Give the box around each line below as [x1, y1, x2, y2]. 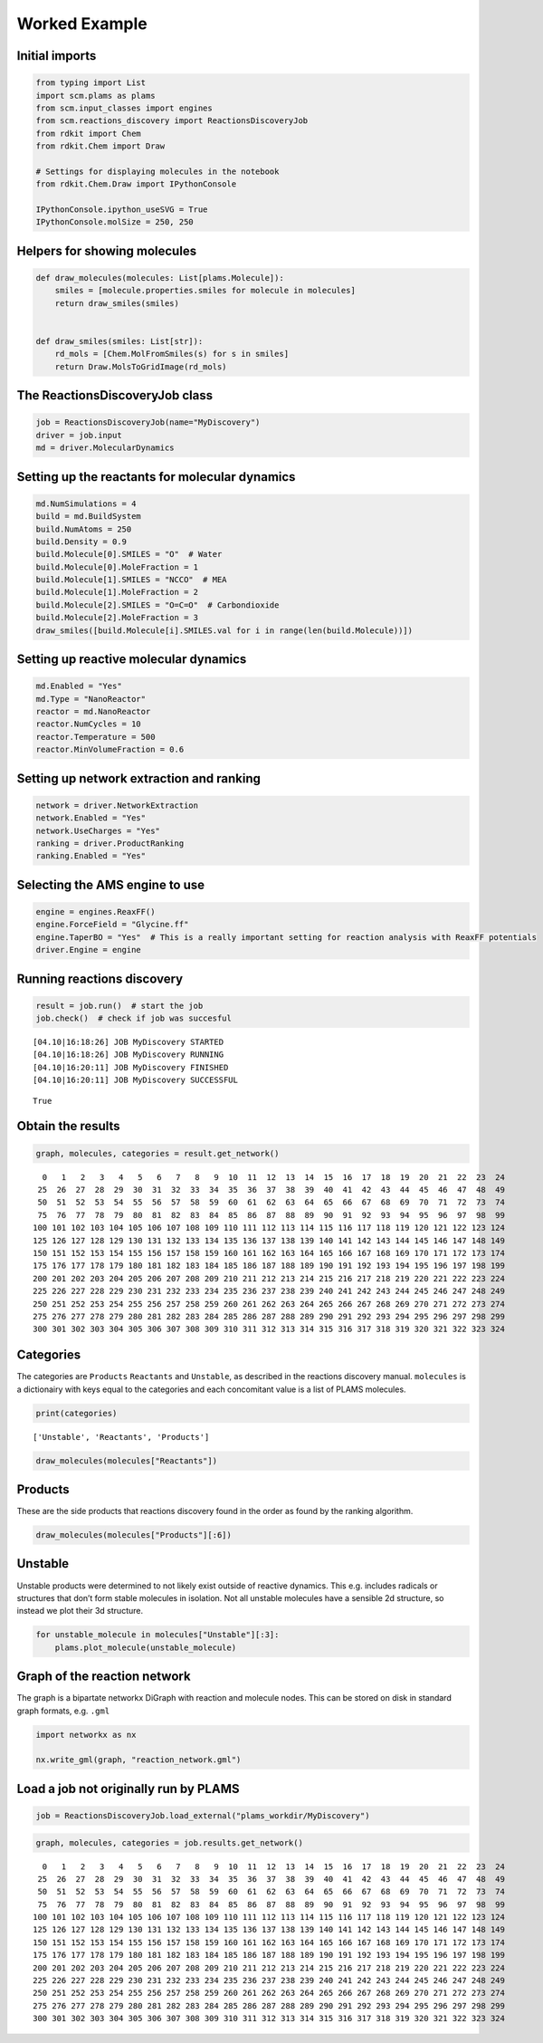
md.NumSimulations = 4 [35, 498, 137, 509]
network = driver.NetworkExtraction [35, 800, 199, 810]
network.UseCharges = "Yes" [35, 825, 160, 836]
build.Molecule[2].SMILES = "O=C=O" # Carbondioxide [35, 599, 280, 610]
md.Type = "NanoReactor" [35, 694, 147, 704]
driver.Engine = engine [35, 945, 142, 955]
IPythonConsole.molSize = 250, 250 [35, 217, 194, 227]
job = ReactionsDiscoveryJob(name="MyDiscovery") [35, 417, 261, 427]
